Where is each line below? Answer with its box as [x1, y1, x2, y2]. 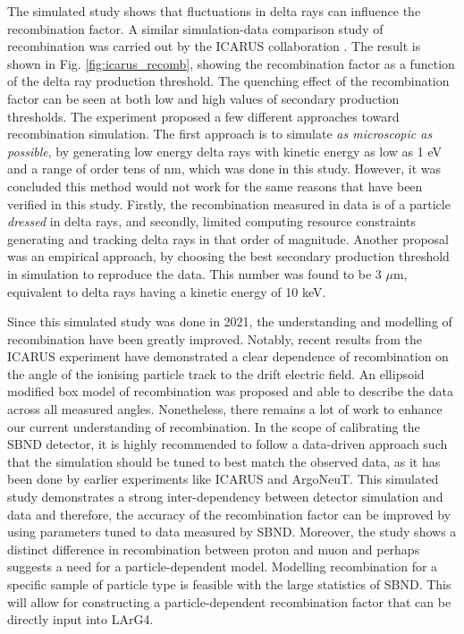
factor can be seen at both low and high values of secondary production [7, 89, 400, 107]
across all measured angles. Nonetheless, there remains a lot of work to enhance [7, 400, 443, 418]
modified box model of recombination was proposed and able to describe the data [7, 382, 453, 401]
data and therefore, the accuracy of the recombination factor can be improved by [7, 504, 451, 523]
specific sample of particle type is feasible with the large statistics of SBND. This [7, 575, 451, 593]
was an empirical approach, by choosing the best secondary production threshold [7, 247, 450, 266]
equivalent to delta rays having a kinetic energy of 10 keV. [7, 282, 326, 300]
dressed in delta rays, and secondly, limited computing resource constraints [7, 212, 417, 231]
